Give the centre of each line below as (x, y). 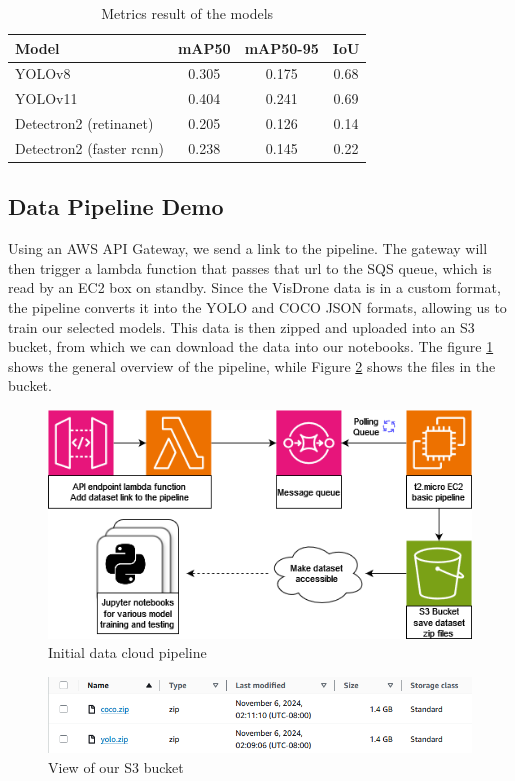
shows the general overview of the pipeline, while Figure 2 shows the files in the (252, 365)
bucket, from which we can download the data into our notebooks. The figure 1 (251, 346)
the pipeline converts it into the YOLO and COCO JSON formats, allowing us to (257, 307)
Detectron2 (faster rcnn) (89, 147)
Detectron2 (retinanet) (84, 123)
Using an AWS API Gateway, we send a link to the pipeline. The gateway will (248, 248)
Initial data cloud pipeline (127, 652)
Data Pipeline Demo (116, 206)
